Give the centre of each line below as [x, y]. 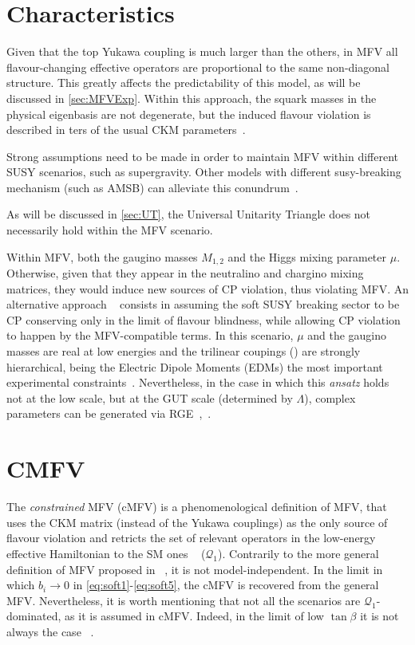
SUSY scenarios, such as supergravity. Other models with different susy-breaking [204, 172]
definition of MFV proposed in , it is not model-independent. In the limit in [195, 569]
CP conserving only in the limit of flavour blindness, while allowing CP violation [204, 319]
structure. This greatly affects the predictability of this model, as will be [184, 83]
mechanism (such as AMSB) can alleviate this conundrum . [152, 187]
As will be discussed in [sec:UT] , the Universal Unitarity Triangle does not [189, 214]
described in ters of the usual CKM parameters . [126, 130]
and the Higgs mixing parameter [307, 256]
